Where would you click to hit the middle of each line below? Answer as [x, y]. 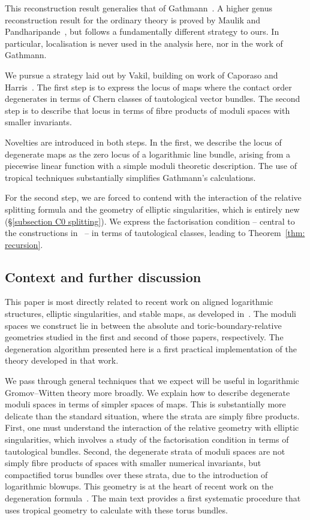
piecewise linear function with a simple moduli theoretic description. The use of [151, 166]
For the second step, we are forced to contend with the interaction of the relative [153, 197]
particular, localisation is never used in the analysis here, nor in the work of [144, 43]
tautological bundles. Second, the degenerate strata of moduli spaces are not [145, 451]
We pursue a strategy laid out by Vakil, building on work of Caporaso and [142, 75]
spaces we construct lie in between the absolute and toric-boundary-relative [143, 325]
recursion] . [24, 244]
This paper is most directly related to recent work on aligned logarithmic [139, 302]
